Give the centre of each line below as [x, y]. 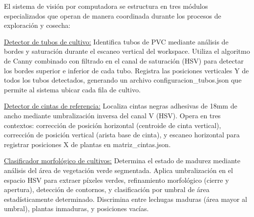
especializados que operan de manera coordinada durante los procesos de [113, 15]
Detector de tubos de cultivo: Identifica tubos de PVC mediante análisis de [116, 41]
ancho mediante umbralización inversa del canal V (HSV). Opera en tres [112, 115]
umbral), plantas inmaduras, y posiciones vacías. [76, 208]
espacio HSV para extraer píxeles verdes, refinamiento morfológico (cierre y [116, 180]
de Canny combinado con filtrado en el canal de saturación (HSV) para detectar [124, 60]
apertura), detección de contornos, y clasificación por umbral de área [107, 189]
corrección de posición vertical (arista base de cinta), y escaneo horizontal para [122, 135]
